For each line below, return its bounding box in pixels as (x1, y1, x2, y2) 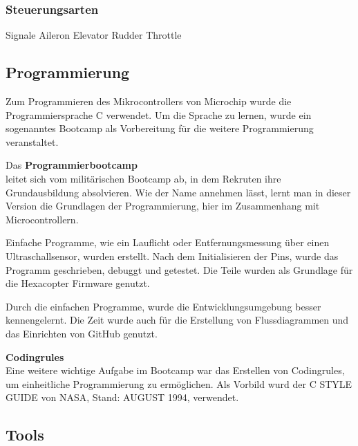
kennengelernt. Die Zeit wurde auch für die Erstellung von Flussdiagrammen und (6, 313, 349, 327)
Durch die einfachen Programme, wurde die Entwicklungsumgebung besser (6, 299, 321, 313)
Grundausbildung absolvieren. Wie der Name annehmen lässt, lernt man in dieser (6, 185, 351, 199)
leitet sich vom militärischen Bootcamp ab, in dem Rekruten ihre (6, 171, 281, 185)
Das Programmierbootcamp (6, 158, 138, 172)
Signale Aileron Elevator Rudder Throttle (6, 28, 182, 42)
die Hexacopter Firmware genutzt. (6, 276, 150, 290)
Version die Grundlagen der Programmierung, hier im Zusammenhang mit (6, 198, 320, 213)
